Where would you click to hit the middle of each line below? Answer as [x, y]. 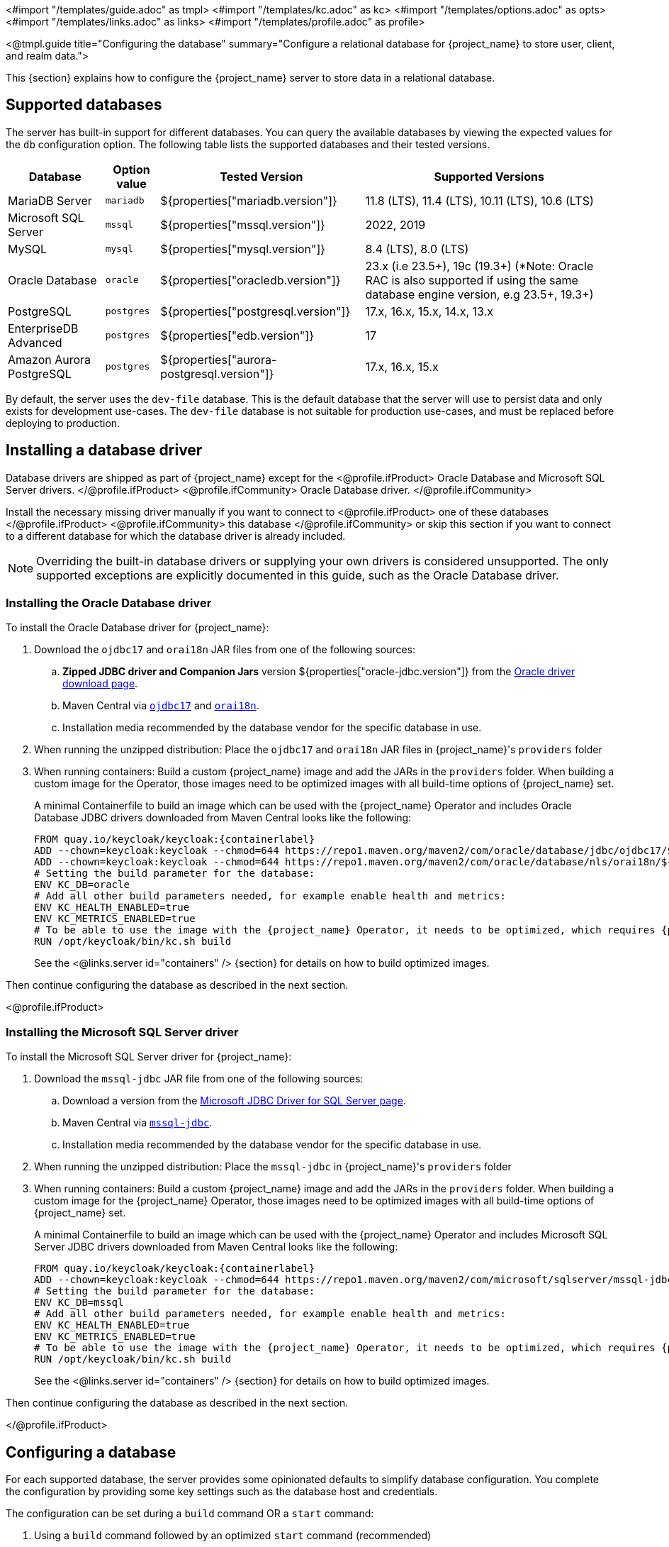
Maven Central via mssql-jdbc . [137, 1123]
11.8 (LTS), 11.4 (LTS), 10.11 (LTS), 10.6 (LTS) [479, 200]
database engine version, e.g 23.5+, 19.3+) [479, 294]
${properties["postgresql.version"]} [255, 311]
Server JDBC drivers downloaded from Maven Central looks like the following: [216, 1247]
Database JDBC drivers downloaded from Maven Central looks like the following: [223, 818]
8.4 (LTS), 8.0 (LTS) [417, 249]
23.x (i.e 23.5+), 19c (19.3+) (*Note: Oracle [479, 266]
